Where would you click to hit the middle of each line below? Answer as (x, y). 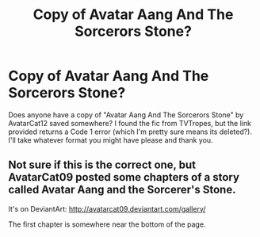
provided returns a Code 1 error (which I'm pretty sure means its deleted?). (130, 132)
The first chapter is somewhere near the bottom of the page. (107, 224)
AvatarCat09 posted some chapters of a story (124, 177)
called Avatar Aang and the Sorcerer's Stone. (122, 190)
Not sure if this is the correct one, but (102, 165)
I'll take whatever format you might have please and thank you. (111, 140)
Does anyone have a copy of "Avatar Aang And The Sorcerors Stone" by (126, 115)
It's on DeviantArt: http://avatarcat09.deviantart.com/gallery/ (107, 208)
